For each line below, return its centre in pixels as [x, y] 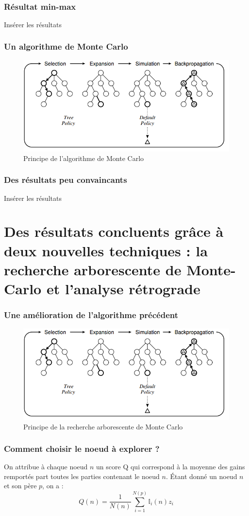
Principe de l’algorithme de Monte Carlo [84, 158]
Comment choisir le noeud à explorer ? [82, 448]
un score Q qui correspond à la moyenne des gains [171, 466]
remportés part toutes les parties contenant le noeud [82, 476]
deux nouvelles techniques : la [106, 250]
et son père [20, 486]
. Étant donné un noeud [201, 476]
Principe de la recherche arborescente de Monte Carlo [103, 427]
